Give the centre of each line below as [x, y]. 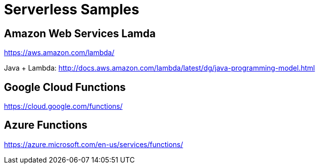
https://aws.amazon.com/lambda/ [59, 53]
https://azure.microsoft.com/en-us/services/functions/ [94, 144]
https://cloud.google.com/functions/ [63, 106]
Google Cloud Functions [65, 87]
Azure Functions [46, 125]
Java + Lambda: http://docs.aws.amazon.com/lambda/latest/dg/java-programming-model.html [159, 68]
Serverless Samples [72, 9]
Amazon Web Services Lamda [80, 33]
